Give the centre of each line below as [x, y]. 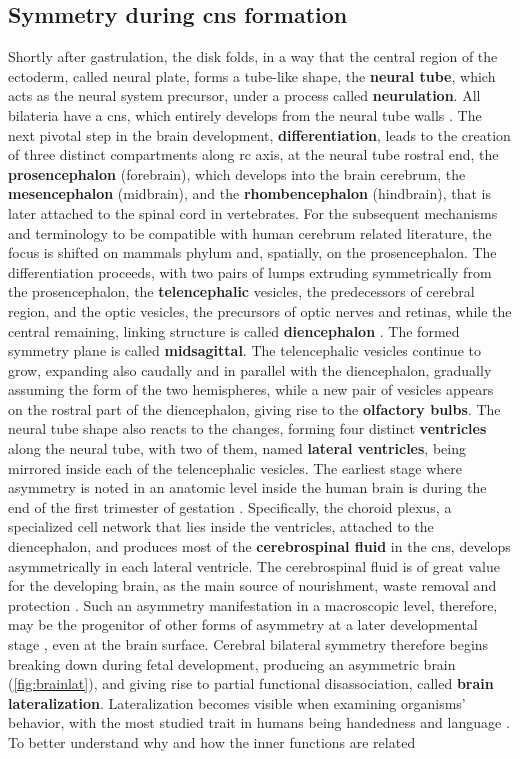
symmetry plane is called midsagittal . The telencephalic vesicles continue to [244, 350]
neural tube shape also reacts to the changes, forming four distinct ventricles [247, 428]
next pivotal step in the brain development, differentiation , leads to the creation [259, 134]
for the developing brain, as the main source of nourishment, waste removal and [252, 585]
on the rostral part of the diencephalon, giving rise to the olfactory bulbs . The [254, 408]
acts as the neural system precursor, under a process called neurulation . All [244, 95]
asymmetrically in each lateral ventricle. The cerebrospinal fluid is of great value [254, 565]
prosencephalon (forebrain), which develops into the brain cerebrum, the [237, 173]
